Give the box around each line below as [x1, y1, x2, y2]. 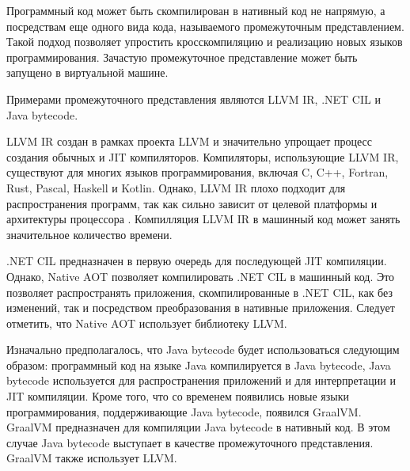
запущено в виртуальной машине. [6, 64, 169, 81]
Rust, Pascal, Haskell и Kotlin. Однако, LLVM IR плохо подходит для [6, 179, 346, 196]
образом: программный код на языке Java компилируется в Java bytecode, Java [6, 356, 391, 373]
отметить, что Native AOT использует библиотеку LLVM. [6, 314, 287, 331]
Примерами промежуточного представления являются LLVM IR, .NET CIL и [6, 90, 381, 107]
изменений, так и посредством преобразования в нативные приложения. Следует [6, 299, 395, 316]
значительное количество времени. [6, 226, 173, 242]
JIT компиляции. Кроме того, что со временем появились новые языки [6, 388, 350, 405]
